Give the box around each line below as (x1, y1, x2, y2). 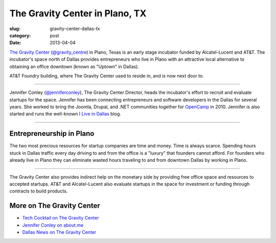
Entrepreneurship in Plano (9, 129, 95, 138)
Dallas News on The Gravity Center (22, 229, 97, 235)
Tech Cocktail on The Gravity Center (22, 215, 99, 221)
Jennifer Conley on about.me (22, 222, 84, 228)
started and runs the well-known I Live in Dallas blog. (9, 111, 121, 117)
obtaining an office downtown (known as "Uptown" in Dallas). (9, 63, 139, 69)
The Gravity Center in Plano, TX (9, 8, 147, 19)
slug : (9, 26, 20, 32)
